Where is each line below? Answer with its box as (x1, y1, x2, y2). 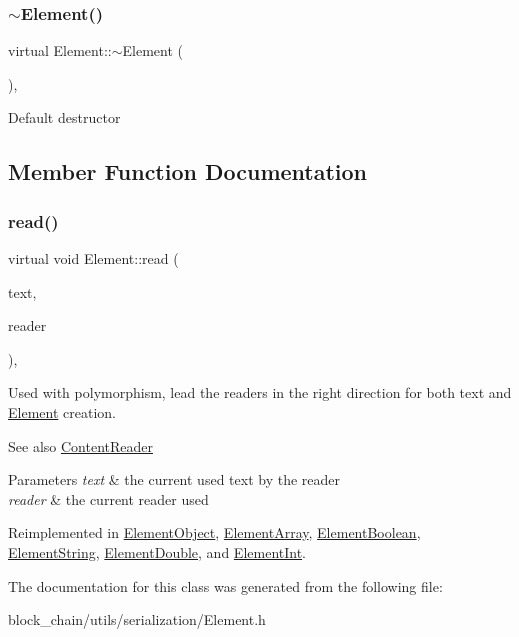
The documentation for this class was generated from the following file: (8, 575, 443, 596)
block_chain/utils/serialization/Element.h (8, 609, 266, 630)
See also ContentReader (8, 435, 153, 456)
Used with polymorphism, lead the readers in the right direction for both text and (8, 382, 512, 403)
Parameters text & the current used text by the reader (8, 469, 340, 490)
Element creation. (8, 401, 116, 422)
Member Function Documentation (8, 156, 368, 187)
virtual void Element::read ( (8, 248, 179, 268)
